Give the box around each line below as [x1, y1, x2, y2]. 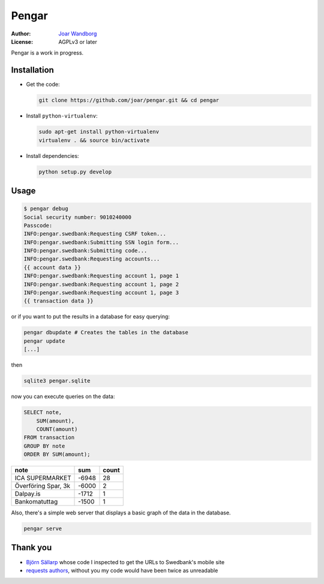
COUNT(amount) [36, 426, 78, 432]
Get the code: [26, 81, 60, 88]
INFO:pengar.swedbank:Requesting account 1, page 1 [23, 272, 179, 279]
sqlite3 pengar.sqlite [23, 378, 91, 384]
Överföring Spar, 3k [14, 482, 71, 490]
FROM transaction [23, 434, 75, 441]
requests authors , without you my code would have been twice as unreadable [26, 567, 218, 574]
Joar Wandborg [58, 30, 97, 37]
